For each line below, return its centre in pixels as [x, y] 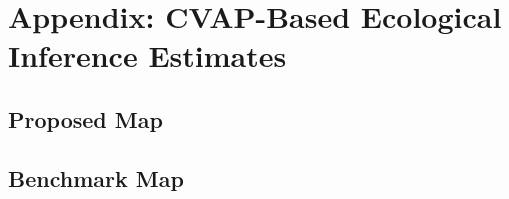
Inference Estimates [147, 55]
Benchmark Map [96, 177]
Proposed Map [85, 118]
